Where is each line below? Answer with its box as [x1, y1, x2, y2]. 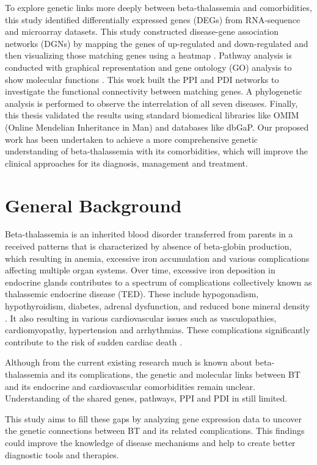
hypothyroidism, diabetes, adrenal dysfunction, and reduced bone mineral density [5, 300, 310, 312]
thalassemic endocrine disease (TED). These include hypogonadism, [5, 287, 259, 300]
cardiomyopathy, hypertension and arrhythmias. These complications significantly [5, 323, 310, 336]
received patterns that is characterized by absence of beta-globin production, [5, 240, 292, 253]
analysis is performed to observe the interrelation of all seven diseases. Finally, [5, 96, 298, 109]
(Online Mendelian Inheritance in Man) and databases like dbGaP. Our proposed [5, 120, 309, 133]
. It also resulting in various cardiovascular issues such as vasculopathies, [5, 311, 277, 324]
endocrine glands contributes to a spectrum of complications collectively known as [5, 275, 312, 288]
